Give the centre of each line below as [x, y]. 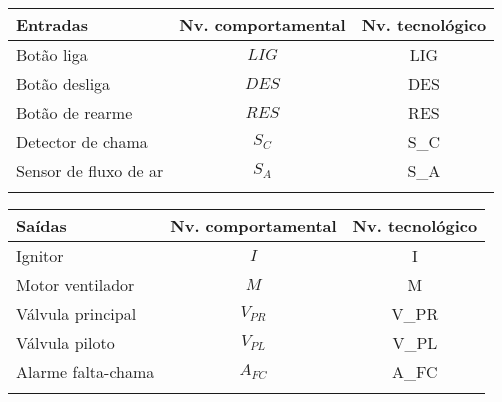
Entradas [52, 24]
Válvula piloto [65, 342]
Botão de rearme [74, 112]
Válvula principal [76, 313]
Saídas [41, 225]
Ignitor [40, 255]
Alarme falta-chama [85, 371]
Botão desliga [63, 83]
